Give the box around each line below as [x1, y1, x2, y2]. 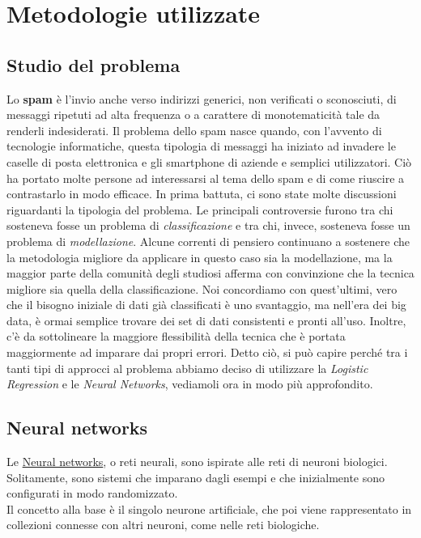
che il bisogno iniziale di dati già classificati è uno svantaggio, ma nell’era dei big [6, 296, 406, 313]
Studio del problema [6, 52, 181, 77]
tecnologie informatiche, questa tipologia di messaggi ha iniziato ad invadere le [6, 138, 396, 155]
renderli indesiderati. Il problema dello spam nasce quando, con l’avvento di [6, 121, 382, 138]
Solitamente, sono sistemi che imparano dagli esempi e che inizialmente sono [6, 468, 385, 485]
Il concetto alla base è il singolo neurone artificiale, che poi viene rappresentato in [6, 500, 412, 517]
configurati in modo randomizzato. [6, 485, 178, 502]
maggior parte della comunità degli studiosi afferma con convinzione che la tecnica [6, 265, 415, 282]
